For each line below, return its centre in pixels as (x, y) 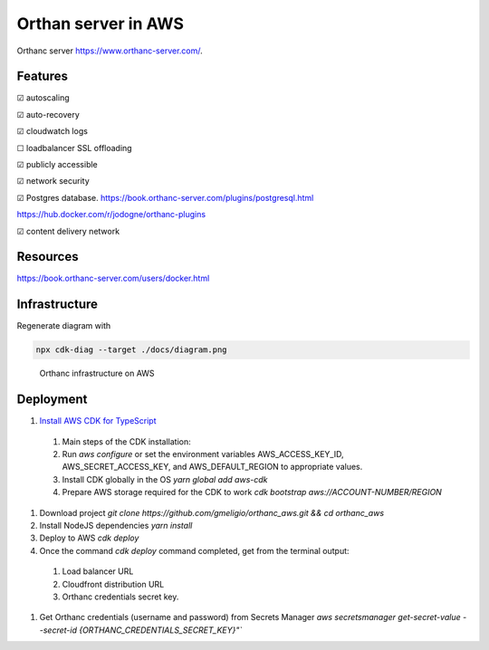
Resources (48, 257)
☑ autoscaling (43, 98)
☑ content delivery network (68, 231)
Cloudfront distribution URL (113, 584)
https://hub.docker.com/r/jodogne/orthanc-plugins (111, 215)
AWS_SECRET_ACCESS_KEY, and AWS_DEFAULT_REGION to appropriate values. (212, 467)
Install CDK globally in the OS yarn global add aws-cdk (165, 479)
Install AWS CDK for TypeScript (98, 421)
